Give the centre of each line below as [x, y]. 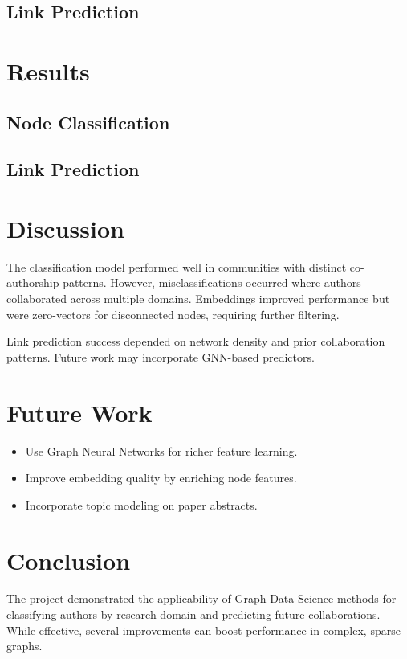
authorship [33, 282]
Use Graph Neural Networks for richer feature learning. [161, 450]
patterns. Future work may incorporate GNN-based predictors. [161, 356]
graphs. [24, 646]
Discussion [65, 228]
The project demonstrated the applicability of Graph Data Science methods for [201, 598]
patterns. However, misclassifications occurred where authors [212, 282]
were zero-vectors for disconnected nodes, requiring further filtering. [173, 314]
